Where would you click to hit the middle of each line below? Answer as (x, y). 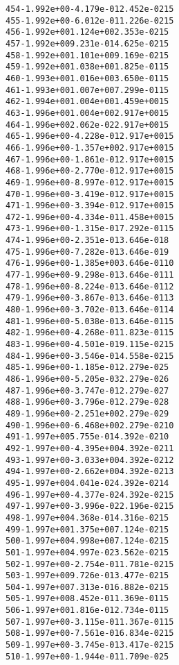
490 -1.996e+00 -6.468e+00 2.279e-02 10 (90, 425)
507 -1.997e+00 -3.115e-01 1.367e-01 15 (90, 622)
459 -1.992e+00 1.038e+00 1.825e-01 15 (87, 67)
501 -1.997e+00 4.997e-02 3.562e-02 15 (87, 552)
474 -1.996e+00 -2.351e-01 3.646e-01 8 (87, 241)
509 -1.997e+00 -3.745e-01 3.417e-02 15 (90, 645)
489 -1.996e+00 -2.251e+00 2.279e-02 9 (87, 413)
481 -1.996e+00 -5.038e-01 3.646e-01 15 (90, 321)
